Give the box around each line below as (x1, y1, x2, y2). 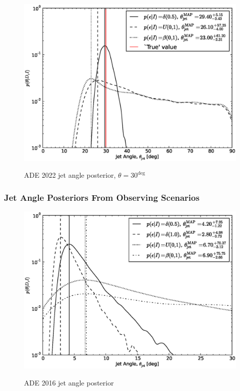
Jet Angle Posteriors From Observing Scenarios (4, 191, 199, 203)
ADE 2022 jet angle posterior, (24, 170, 116, 180)
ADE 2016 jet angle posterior (24, 377, 114, 387)
